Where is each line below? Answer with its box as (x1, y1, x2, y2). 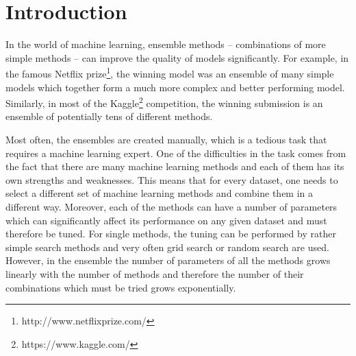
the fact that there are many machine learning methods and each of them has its (5, 159, 344, 174)
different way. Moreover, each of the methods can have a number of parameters (5, 199, 338, 213)
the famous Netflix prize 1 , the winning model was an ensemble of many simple (5, 64, 334, 80)
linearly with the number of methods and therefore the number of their (5, 266, 304, 281)
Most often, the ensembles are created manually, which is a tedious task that (5, 132, 327, 146)
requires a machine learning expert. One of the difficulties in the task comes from (5, 145, 346, 160)
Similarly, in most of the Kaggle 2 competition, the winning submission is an (5, 94, 323, 110)
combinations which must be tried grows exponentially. (5, 280, 236, 294)
